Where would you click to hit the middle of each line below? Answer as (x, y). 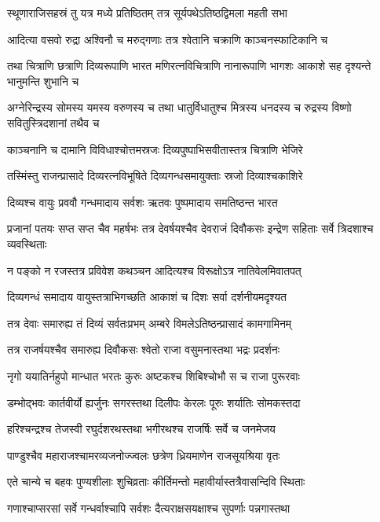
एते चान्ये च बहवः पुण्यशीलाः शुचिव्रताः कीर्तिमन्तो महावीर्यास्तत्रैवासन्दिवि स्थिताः (156, 482)
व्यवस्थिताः (27, 243)
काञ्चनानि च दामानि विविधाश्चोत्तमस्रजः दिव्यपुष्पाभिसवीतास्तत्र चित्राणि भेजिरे (155, 149)
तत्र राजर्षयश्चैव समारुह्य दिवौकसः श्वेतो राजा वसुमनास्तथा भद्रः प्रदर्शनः (144, 349)
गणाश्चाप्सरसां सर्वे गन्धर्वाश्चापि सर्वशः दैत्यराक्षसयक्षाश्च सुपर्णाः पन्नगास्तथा (149, 507)
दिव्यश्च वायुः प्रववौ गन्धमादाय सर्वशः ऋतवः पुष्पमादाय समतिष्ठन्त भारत (142, 202)
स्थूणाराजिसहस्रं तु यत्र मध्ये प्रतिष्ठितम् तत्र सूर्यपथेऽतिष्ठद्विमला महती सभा (147, 13)
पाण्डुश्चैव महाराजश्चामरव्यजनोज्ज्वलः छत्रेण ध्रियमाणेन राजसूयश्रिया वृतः (144, 455)
